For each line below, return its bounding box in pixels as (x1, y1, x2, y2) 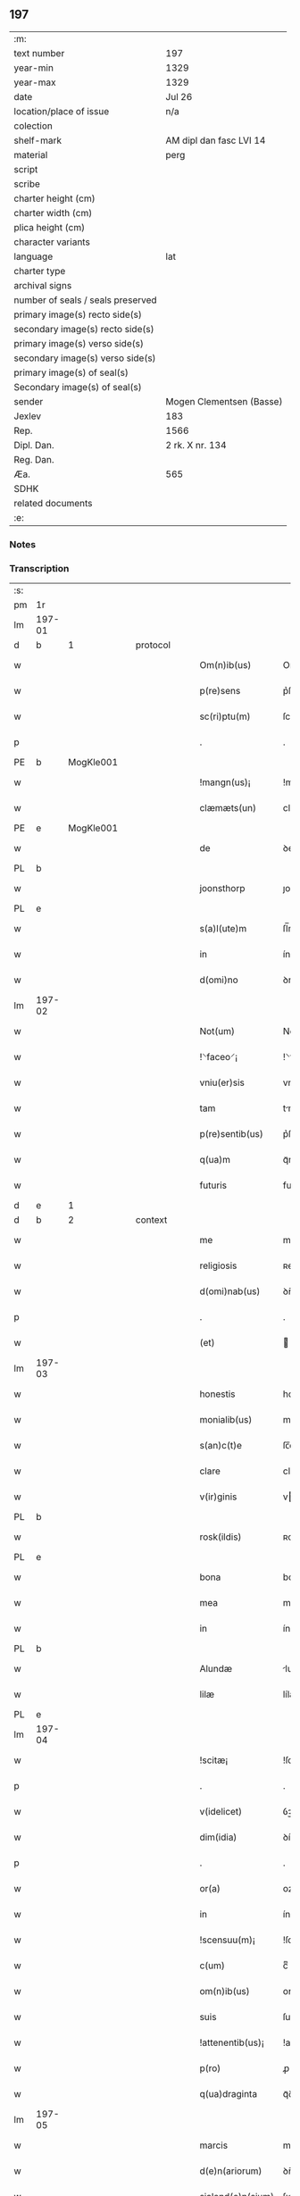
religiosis (199, 1259, 237, 1272)
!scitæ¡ (199, 1754, 229, 1766)
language (13, 250, 54, 263)
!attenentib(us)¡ (199, 2036, 265, 2049)
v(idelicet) (199, 1806, 243, 1818)
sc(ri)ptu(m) (199, 710, 252, 722)
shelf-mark (13, 134, 62, 146)
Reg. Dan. (13, 453, 55, 465)
